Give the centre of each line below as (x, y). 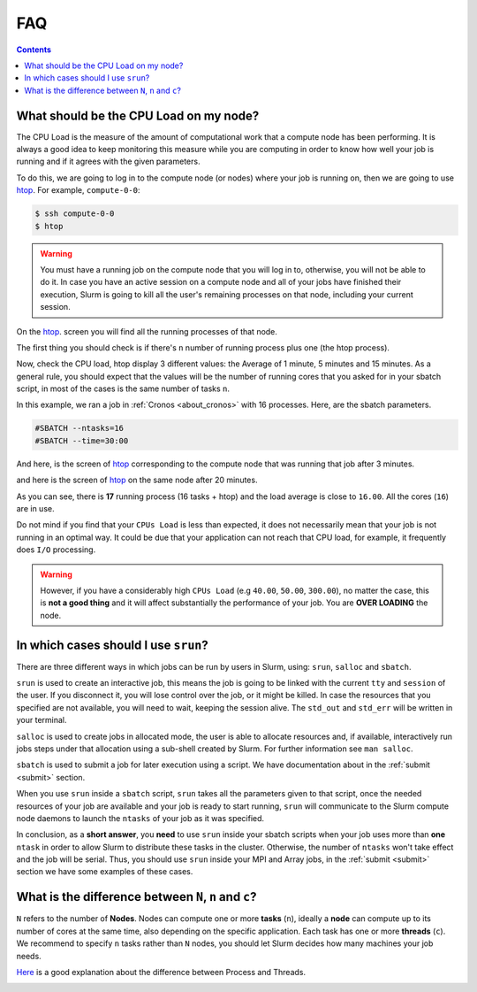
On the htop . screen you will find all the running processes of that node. (147, 331)
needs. (29, 956)
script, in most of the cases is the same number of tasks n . (123, 388)
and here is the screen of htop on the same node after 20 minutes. (137, 480)
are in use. (35, 508)
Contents (34, 50)
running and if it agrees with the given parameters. (108, 161)
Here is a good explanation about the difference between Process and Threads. (161, 972)
